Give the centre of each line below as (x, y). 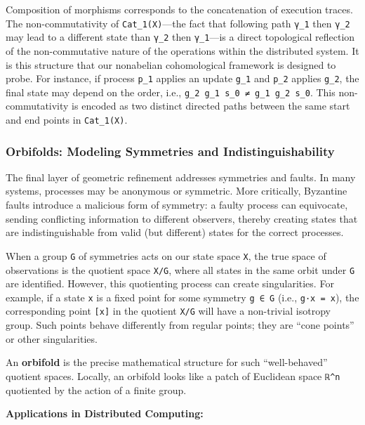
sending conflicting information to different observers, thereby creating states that (182, 218)
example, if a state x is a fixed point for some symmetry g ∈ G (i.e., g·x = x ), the (182, 297)
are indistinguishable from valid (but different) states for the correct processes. (175, 232)
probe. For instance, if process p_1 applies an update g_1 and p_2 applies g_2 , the (182, 78)
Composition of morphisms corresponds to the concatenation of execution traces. (179, 9)
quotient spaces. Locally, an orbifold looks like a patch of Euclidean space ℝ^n (173, 375)
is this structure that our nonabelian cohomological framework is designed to (171, 64)
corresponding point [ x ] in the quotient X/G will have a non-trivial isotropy (168, 311)
